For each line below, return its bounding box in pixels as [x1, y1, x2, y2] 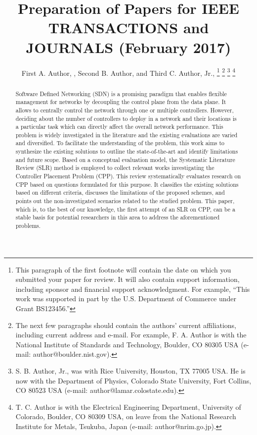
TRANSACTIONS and [48, 17, 209, 38]
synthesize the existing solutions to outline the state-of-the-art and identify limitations [15, 147, 238, 156]
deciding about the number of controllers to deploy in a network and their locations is [15, 114, 237, 122]
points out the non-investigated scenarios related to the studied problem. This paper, [15, 197, 235, 205]
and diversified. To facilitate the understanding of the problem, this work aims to [15, 139, 225, 147]
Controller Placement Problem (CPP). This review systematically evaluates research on [15, 172, 241, 180]
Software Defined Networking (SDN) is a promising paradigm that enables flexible [15, 89, 227, 98]
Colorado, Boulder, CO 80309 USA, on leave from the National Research [15, 411, 236, 422]
